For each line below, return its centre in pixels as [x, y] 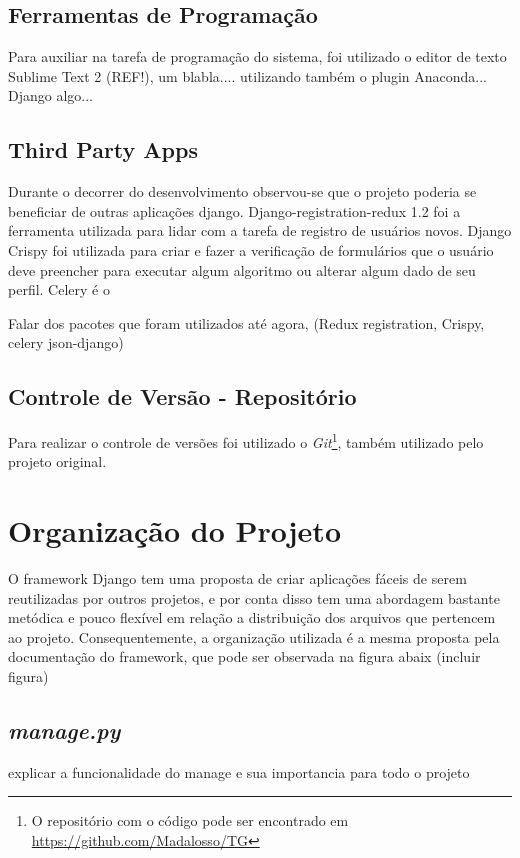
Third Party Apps [103, 149]
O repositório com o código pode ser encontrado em [190, 820]
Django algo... [50, 95]
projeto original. [57, 461]
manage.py [64, 730]
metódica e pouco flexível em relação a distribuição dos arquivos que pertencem [252, 617]
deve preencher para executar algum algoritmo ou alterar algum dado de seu [242, 269]
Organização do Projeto [174, 530]
